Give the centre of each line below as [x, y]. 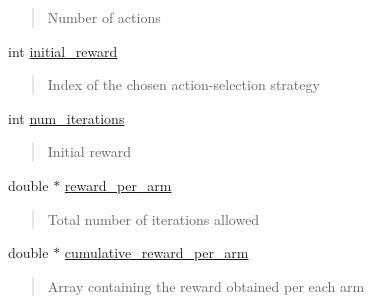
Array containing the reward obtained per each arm [206, 285]
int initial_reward [63, 50]
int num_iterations [66, 117]
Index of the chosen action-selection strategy [183, 84]
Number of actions [104, 17]
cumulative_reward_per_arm [156, 252]
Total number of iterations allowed [153, 218]
